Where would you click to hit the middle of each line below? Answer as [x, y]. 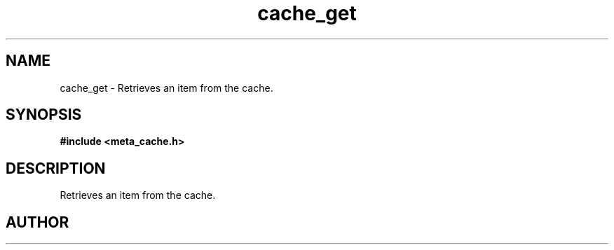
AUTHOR [37, 222]
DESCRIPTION [56, 168]
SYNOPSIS [44, 115]
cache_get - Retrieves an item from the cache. [166, 88]
